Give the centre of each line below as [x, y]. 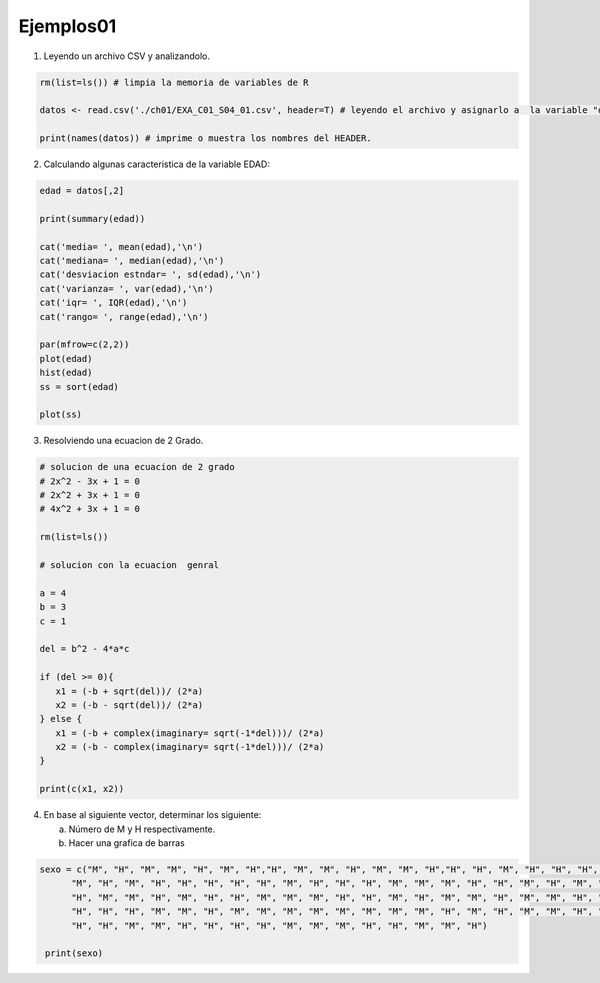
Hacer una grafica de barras [126, 843]
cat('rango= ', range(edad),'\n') [124, 316]
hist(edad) [66, 373]
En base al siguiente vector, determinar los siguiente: [152, 815]
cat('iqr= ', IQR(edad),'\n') [113, 303]
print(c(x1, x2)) [82, 789]
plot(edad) [66, 358]
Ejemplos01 [67, 26]
